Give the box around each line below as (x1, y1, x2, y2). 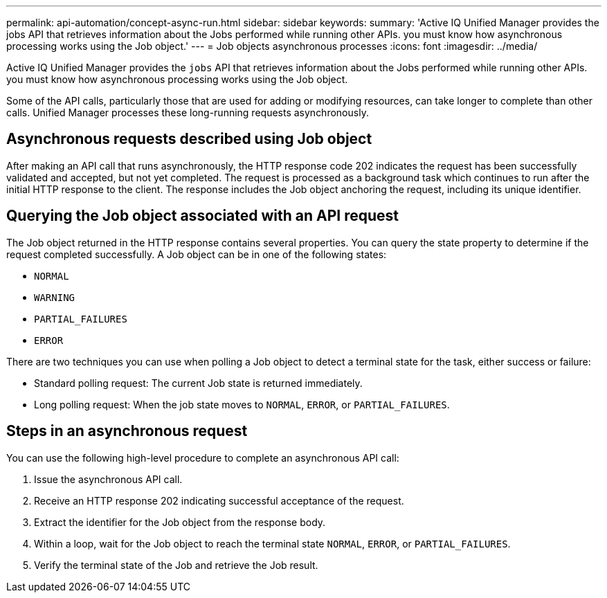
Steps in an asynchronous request (6, 422, 248, 440)
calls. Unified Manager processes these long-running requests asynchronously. (6, 107, 369, 118)
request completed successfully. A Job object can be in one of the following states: (6, 248, 387, 260)
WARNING (34, 291, 75, 303)
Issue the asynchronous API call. (34, 473, 183, 485)
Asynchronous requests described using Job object (6, 130, 372, 148)
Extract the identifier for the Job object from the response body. (34, 516, 326, 528)
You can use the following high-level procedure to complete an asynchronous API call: (6, 451, 399, 464)
